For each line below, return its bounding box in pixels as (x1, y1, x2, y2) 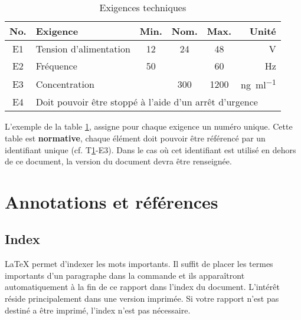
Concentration (35, 77, 94, 91)
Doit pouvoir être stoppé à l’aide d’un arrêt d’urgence (35, 95, 258, 109)
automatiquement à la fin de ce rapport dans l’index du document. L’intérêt (5, 281, 280, 293)
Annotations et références (5, 189, 218, 213)
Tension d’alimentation (35, 42, 130, 55)
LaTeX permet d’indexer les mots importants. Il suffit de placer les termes (5, 258, 273, 270)
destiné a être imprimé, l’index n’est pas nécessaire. (5, 303, 191, 316)
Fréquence (35, 59, 77, 72)
